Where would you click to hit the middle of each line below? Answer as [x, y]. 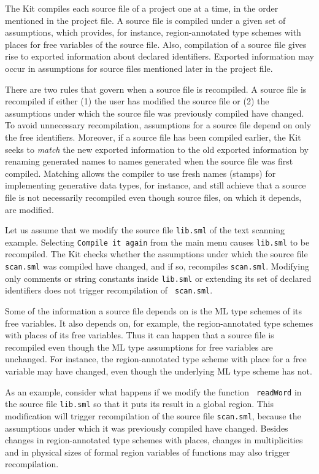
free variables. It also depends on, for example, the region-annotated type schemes [159, 323]
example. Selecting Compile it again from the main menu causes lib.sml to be [157, 242]
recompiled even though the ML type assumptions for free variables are [139, 347]
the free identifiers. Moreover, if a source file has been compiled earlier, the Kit [153, 137]
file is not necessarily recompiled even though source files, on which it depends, [153, 197]
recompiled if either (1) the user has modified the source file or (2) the [137, 101]
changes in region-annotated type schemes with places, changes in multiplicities [154, 440]
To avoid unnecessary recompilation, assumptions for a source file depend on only [158, 125]
